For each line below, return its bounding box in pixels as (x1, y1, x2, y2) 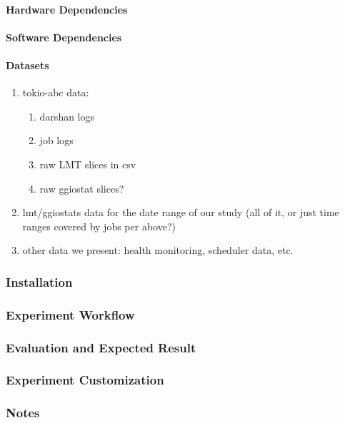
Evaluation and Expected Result (6, 338, 196, 356)
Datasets (6, 57, 49, 72)
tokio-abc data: (22, 85, 89, 100)
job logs (39, 133, 74, 148)
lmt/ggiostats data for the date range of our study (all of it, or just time (22, 205, 339, 220)
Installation (6, 272, 73, 290)
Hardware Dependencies (6, 1, 128, 16)
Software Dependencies (6, 29, 122, 44)
